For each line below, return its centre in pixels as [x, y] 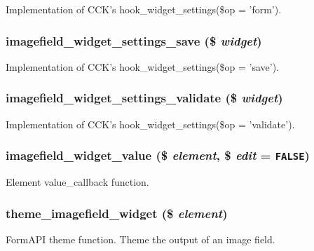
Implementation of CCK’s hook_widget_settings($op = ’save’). [142, 66]
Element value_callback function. [77, 182]
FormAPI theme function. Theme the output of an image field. [141, 239]
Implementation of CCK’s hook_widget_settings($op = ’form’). [144, 9]
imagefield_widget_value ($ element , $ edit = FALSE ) [158, 155]
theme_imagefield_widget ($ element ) [117, 213]
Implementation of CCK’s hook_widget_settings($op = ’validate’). [150, 124]
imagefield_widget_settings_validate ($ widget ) [144, 98]
